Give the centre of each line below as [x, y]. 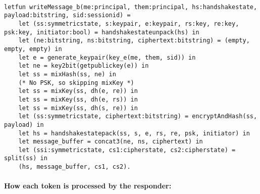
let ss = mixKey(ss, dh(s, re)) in [78, 108]
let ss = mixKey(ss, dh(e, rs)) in [78, 99]
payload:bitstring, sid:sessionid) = [67, 15]
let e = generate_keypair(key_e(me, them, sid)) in [107, 57]
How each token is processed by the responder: [88, 186]
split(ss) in [26, 158]
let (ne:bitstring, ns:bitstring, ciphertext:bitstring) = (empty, [134, 41]
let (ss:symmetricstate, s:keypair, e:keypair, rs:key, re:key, [129, 23]
